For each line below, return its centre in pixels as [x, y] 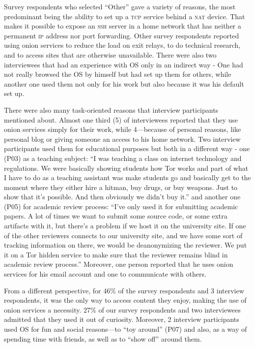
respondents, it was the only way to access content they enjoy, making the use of [125, 300]
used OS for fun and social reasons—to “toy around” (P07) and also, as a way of [126, 329]
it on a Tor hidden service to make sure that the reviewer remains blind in [116, 254]
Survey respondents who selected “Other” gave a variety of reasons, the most [120, 6]
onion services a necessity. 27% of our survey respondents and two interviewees [122, 309]
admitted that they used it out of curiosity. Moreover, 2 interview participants [122, 319]
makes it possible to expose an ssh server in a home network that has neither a [123, 26]
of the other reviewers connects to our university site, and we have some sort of [123, 235]
